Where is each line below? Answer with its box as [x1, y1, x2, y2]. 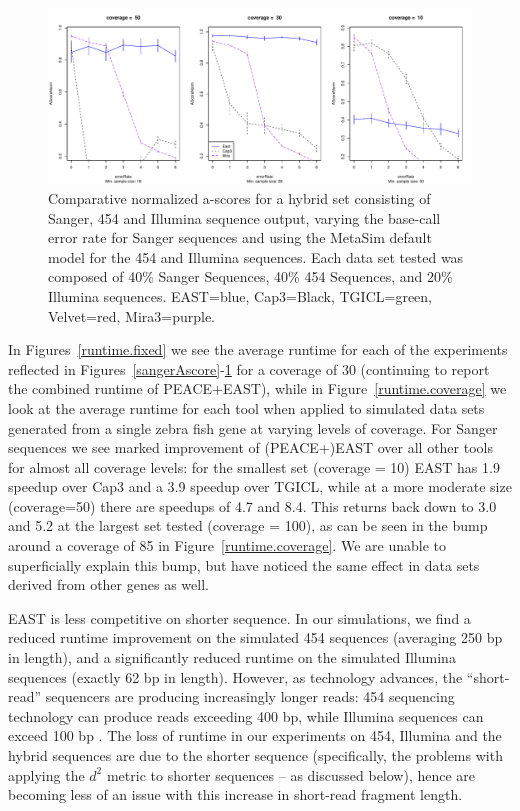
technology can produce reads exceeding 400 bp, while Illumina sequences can [8, 705, 484, 726]
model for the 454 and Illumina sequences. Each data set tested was [48, 246, 464, 267]
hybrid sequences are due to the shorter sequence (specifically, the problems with [8, 745, 503, 766]
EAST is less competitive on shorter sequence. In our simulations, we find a [8, 607, 471, 628]
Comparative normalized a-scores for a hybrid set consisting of [48, 187, 431, 208]
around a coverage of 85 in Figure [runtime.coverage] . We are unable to [8, 535, 446, 556]
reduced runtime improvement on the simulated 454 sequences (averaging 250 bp [8, 627, 503, 648]
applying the [8, 764, 85, 785]
